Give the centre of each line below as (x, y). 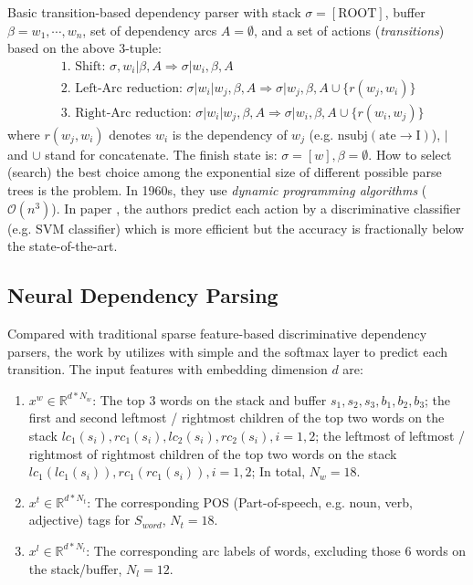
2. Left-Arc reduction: (121, 88)
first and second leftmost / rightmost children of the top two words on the (236, 418)
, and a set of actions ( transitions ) (349, 30)
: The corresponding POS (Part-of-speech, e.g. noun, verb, (250, 501)
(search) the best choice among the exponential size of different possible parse (225, 172)
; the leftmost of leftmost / (390, 436)
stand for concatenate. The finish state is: (161, 154)
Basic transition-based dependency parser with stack (154, 12)
